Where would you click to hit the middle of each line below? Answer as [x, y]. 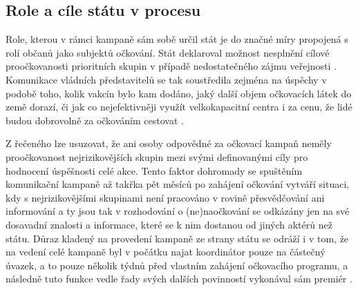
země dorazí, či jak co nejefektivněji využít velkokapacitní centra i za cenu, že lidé [179, 107]
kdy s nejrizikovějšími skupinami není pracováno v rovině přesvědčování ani [165, 197]
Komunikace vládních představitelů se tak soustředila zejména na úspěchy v [166, 79]
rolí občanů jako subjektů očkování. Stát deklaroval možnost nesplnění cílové [168, 52]
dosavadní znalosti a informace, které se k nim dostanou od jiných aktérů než [169, 224]
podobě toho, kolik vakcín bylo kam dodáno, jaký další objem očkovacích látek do [179, 93]
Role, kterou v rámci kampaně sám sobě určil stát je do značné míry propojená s [177, 39]
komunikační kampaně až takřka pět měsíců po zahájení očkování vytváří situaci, [178, 184]
